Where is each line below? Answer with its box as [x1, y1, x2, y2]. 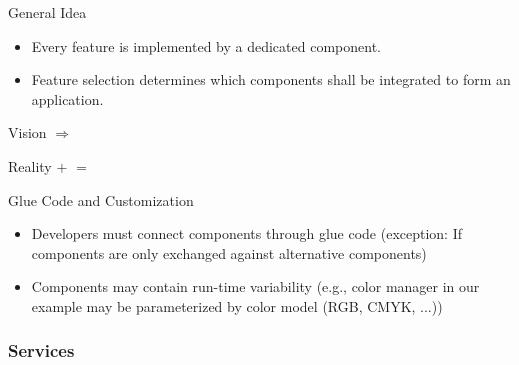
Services [8, 338, 75, 363]
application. [31, 88, 104, 109]
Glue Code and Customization [8, 189, 194, 210]
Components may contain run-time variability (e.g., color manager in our [31, 276, 480, 297]
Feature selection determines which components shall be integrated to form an [31, 69, 511, 90]
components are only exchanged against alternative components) [31, 242, 427, 263]
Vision [8, 122, 47, 143]
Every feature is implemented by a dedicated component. [31, 35, 381, 56]
